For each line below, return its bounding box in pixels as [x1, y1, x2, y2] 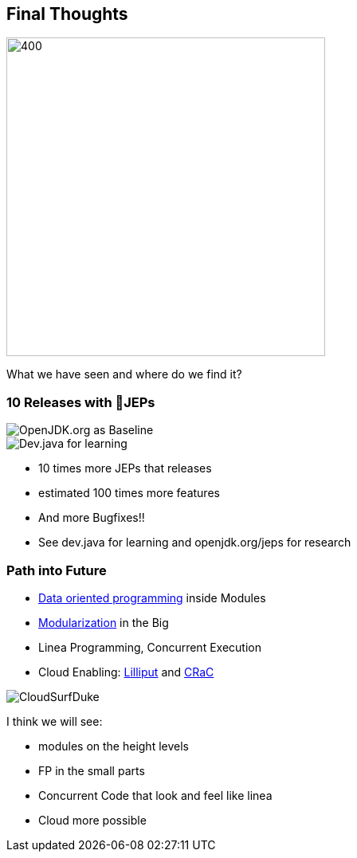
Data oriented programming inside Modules [38, 590, 266, 605]
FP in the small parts [38, 763, 145, 778]
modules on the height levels [38, 739, 189, 753]
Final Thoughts [6, 4, 128, 24]
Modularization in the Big [38, 615, 169, 629]
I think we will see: [6, 714, 103, 728]
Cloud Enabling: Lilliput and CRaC [38, 664, 214, 679]
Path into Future [6, 562, 107, 578]
